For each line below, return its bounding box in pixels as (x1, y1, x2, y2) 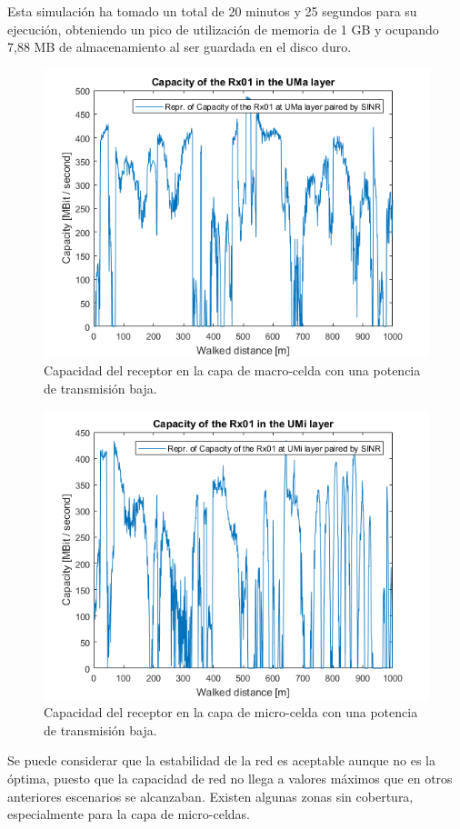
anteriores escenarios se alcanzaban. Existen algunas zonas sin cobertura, (7, 786, 414, 805)
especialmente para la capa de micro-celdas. (7, 804, 250, 824)
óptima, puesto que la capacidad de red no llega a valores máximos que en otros (7, 768, 453, 787)
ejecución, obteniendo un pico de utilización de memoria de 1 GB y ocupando (7, 19, 439, 38)
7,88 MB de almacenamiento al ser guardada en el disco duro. (7, 37, 352, 56)
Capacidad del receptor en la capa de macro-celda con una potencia (44, 361, 421, 380)
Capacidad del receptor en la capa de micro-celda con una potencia (44, 703, 418, 722)
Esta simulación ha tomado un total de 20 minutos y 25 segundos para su (7, 2, 417, 20)
